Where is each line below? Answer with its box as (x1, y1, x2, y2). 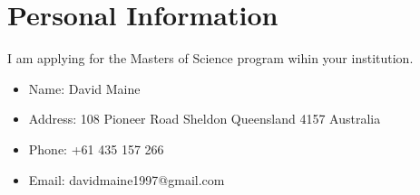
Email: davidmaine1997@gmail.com (28, 170, 225, 189)
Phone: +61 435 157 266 (28, 139, 164, 158)
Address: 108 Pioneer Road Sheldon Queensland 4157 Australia (28, 109, 381, 128)
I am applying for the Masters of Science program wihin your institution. (7, 49, 414, 68)
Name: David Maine (28, 79, 141, 97)
